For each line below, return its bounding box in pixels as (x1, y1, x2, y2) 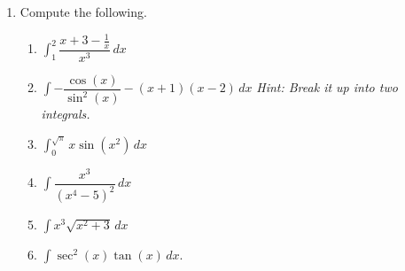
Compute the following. (19, 3, 147, 20)
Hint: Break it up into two (256, 78, 398, 97)
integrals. (41, 105, 90, 123)
